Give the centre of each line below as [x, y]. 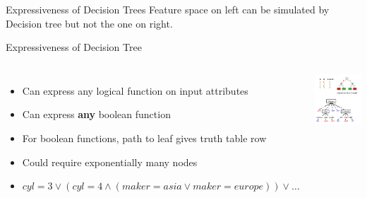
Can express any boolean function [96, 114]
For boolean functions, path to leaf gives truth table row [144, 138]
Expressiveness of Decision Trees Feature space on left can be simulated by [168, 9]
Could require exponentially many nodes [110, 162]
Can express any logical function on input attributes [135, 90]
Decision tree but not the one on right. [89, 23]
